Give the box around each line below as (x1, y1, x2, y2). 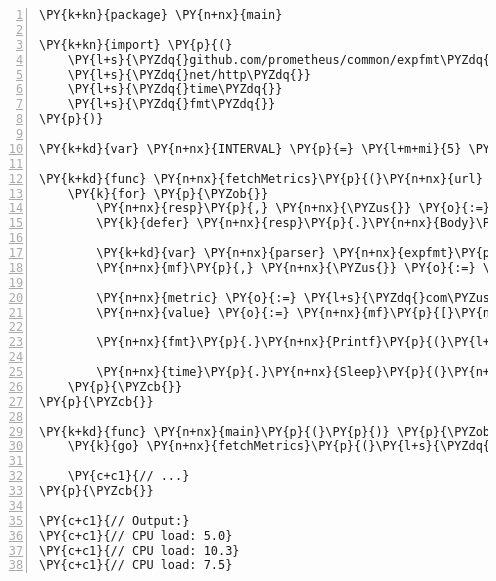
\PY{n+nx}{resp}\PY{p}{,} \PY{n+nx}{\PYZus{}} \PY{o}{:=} (96, 201, 491, 216)
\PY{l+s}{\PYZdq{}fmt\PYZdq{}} (67, 97, 276, 112)
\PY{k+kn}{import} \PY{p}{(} (39, 37, 233, 52)
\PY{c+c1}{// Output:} (39, 513, 190, 528)
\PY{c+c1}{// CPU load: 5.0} (39, 528, 233, 543)
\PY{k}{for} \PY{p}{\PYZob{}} (67, 186, 269, 201)
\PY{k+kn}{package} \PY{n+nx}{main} (39, 8, 283, 22)
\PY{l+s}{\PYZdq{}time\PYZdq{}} (67, 82, 283, 97)
